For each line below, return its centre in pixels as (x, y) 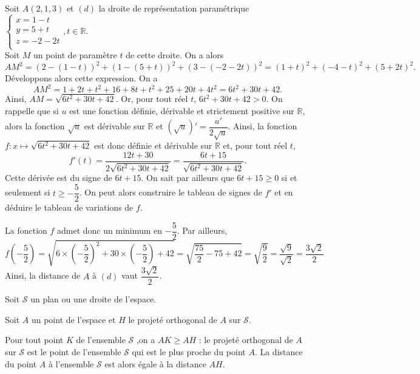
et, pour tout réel (255, 145)
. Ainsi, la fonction (262, 126)
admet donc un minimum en (110, 230)
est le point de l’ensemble (74, 351)
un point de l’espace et (73, 319)
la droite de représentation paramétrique (174, 8)
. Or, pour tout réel (152, 99)
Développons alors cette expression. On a (81, 78)
